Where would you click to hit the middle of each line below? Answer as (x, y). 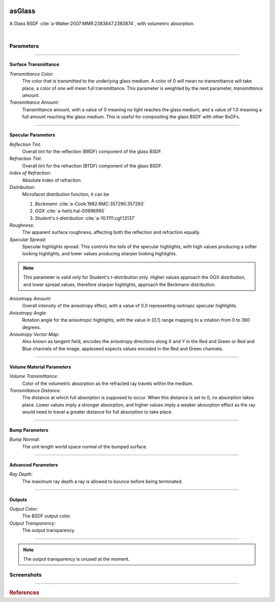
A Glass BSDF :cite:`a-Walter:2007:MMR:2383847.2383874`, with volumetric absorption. (102, 23)
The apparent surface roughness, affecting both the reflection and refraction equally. (111, 232)
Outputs (18, 499)
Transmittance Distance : (35, 390)
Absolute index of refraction (51, 180)
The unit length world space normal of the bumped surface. (85, 446)
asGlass (22, 11)
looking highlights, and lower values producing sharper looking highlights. (100, 254)
